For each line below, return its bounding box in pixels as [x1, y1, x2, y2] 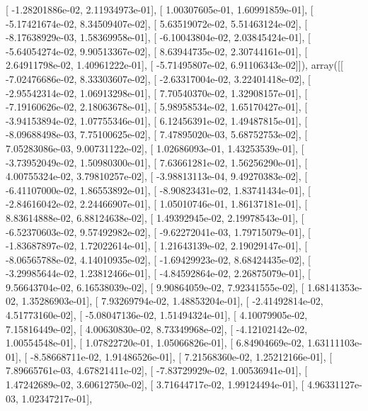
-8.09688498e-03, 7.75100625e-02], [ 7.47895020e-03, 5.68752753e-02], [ [6, 127, 308, 142]
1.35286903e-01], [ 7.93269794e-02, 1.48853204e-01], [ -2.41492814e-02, [21, 293, 323, 308]
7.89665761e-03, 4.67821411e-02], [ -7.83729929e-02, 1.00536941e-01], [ [6, 363, 308, 378]
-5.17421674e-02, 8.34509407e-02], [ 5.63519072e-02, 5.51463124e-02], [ [6, 16, 308, 30]
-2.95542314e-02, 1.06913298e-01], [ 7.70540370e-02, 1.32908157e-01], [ [6, 85, 308, 100]
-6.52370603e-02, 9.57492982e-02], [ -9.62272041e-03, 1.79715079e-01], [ [6, 224, 311, 239]
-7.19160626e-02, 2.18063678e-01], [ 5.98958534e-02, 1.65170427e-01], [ [6, 99, 308, 114]
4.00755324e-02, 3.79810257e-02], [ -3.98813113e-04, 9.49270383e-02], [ [6, 169, 308, 184]
